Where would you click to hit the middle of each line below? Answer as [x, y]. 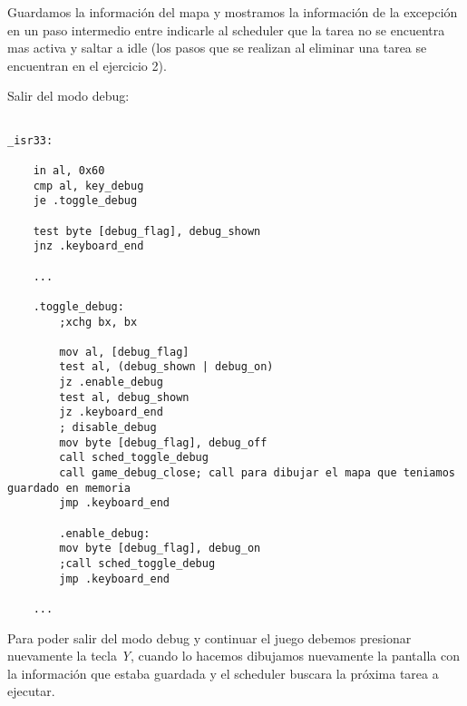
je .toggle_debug [85, 201]
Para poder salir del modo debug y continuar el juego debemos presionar [209, 637]
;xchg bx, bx [98, 322]
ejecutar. [31, 691]
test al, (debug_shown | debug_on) [166, 367]
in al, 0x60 [69, 170]
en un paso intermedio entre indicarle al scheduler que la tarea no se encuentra [226, 29]
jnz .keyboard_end [88, 246]
